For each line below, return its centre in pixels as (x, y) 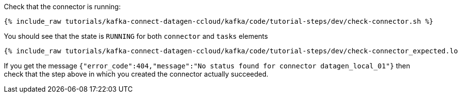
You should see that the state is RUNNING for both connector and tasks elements (136, 36)
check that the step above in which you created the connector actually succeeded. (136, 74)
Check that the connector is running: (62, 7)
